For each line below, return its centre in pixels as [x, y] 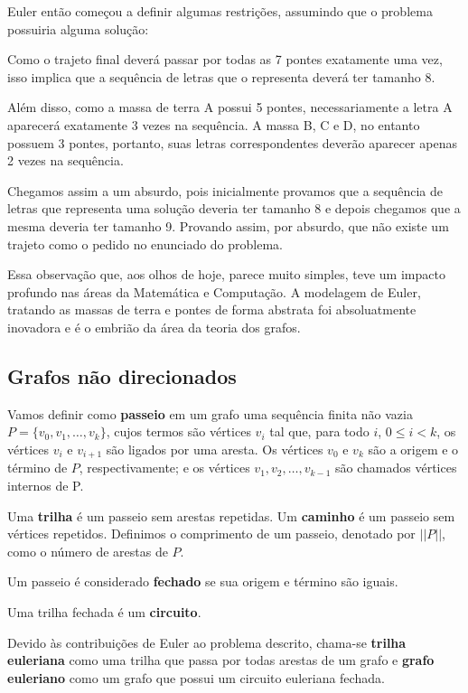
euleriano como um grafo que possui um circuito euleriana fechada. [196, 677]
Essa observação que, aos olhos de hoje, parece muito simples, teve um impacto [226, 274]
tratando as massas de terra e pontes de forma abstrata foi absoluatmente [212, 309]
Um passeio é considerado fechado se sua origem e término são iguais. [203, 581]
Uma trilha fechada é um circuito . [104, 611]
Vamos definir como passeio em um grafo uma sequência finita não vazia [210, 413]
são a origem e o [413, 449]
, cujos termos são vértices [178, 431]
